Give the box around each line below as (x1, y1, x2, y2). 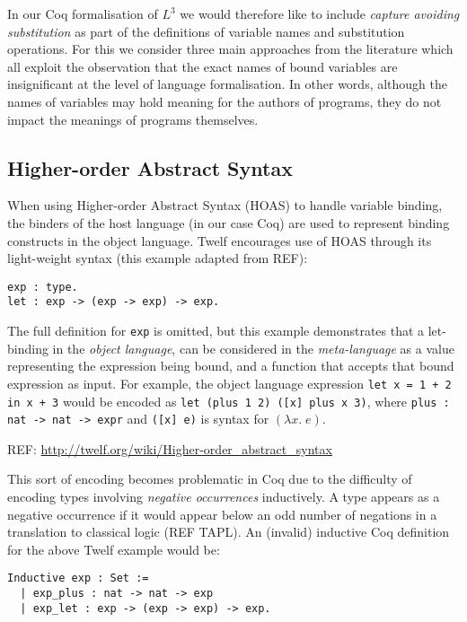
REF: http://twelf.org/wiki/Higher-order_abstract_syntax (7, 439, 332, 458)
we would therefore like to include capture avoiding (180, 4, 460, 22)
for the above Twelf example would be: (7, 539, 220, 558)
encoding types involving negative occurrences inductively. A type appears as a (7, 487, 440, 506)
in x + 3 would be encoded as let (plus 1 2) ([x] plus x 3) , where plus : (7, 391, 450, 410)
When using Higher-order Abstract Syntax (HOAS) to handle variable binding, (7, 196, 443, 215)
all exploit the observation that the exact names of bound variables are (7, 57, 398, 75)
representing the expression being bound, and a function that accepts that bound (7, 356, 454, 375)
